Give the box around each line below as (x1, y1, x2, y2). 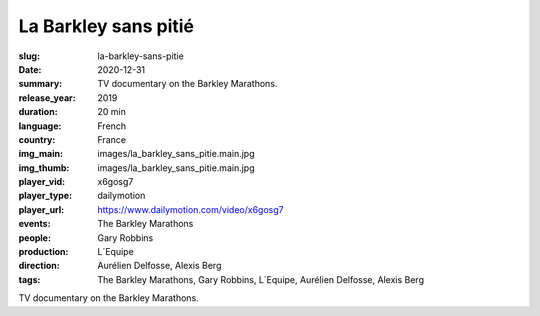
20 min (97, 106, 127, 118)
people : (18, 231, 52, 244)
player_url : (18, 203, 65, 215)
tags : (18, 273, 41, 285)
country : (18, 133, 56, 145)
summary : (18, 78, 63, 90)
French (97, 120, 127, 132)
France (97, 133, 127, 145)
